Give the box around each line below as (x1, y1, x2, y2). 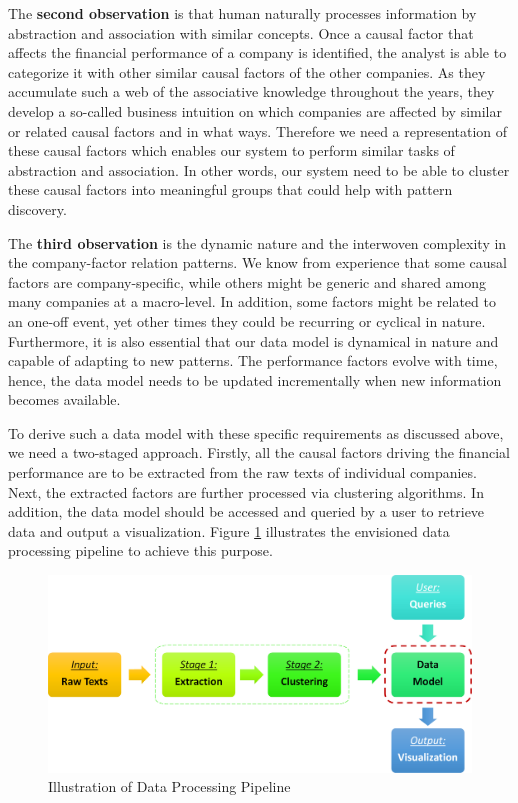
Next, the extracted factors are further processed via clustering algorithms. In (8, 481, 484, 502)
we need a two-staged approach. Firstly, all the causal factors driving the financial (8, 442, 510, 463)
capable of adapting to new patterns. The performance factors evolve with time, (8, 350, 498, 371)
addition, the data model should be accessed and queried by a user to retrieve (8, 501, 485, 522)
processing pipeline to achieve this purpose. (8, 540, 273, 561)
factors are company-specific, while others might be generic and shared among (8, 271, 487, 292)
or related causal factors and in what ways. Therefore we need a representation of (8, 120, 508, 141)
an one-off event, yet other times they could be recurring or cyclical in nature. (8, 310, 486, 331)
